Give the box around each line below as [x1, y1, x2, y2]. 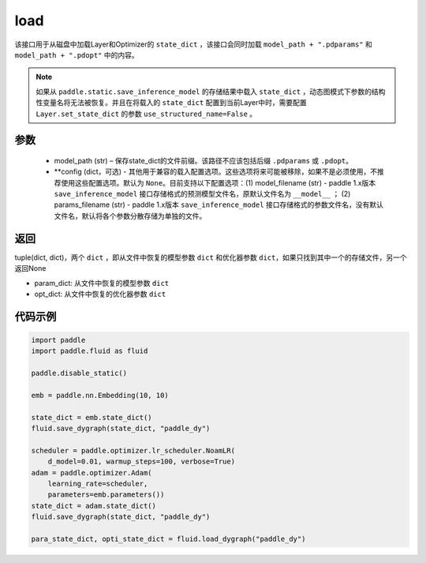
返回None [14, 264, 47, 273]
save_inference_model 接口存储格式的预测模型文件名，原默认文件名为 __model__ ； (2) [54, 190, 351, 199]
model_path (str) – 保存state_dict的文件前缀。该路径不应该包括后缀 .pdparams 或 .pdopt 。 [54, 156, 353, 165]
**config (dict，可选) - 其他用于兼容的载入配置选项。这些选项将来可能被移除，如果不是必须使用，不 [54, 167, 378, 177]
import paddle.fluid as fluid [31, 347, 148, 355]
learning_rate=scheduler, [47, 479, 148, 489]
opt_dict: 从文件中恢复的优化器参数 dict [34, 289, 166, 298]
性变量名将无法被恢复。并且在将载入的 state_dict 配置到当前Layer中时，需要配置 [35, 98, 307, 107]
